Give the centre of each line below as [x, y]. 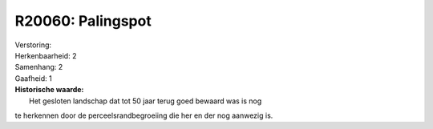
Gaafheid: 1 [33, 78]
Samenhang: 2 [39, 67]
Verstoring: [33, 45]
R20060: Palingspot [83, 21]
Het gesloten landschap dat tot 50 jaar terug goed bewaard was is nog [146, 101]
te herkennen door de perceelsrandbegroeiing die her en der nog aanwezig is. [144, 115]
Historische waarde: [49, 90]
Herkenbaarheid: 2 [46, 55]
